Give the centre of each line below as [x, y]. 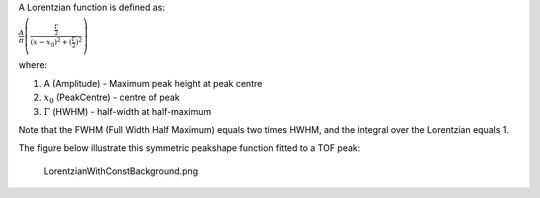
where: [33, 65]
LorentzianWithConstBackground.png [121, 171]
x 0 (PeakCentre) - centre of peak [111, 98]
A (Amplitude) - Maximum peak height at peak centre [153, 83]
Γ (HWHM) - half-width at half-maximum [127, 111]
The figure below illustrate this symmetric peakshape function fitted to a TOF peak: [189, 148]
